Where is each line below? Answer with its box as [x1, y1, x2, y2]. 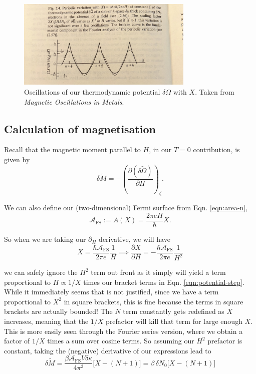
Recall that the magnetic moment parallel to [4, 144, 141, 155]
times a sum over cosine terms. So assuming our [47, 335, 194, 346]
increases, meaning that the [4, 316, 89, 326]
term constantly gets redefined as [123, 306, 224, 316]
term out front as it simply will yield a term [91, 267, 226, 277]
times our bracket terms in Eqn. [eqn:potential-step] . [83, 276, 244, 287]
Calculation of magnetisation [4, 121, 156, 136]
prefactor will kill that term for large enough [106, 316, 242, 326]
